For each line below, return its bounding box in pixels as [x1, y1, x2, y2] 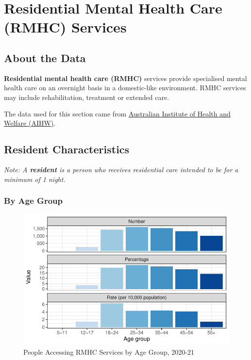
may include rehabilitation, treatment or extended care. [4, 92, 169, 102]
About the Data [4, 50, 86, 65]
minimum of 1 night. [4, 174, 66, 184]
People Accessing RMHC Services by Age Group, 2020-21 [23, 346, 194, 357]
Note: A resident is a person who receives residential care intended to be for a [4, 164, 238, 174]
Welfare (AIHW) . [4, 118, 56, 128]
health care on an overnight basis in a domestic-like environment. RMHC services [4, 82, 246, 93]
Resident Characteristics [4, 142, 130, 157]
